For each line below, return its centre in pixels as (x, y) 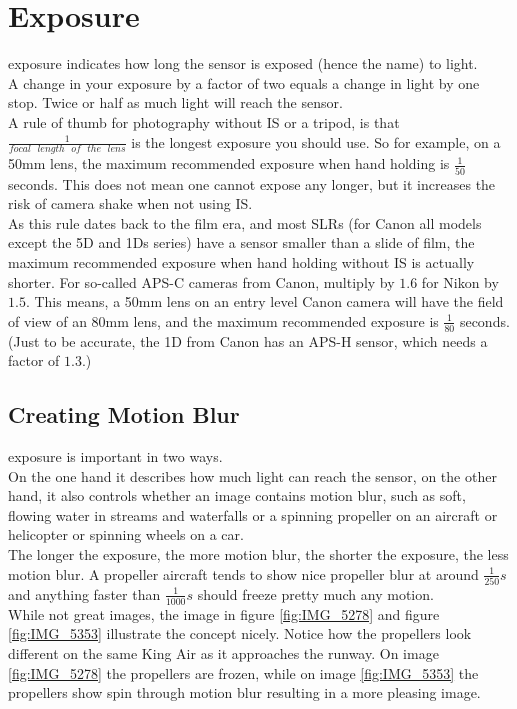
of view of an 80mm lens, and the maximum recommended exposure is (223, 320)
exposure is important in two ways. (115, 456)
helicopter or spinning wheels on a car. (126, 534)
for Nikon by (460, 281)
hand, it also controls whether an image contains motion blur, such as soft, (237, 495)
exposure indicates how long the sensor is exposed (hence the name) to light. (243, 63)
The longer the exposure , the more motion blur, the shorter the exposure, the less (258, 553)
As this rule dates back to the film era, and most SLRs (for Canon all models (245, 222)
